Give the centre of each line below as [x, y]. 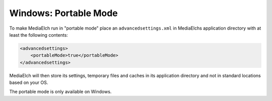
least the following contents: [39, 35]
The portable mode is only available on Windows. [60, 92]
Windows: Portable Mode [63, 13]
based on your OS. [29, 82]
